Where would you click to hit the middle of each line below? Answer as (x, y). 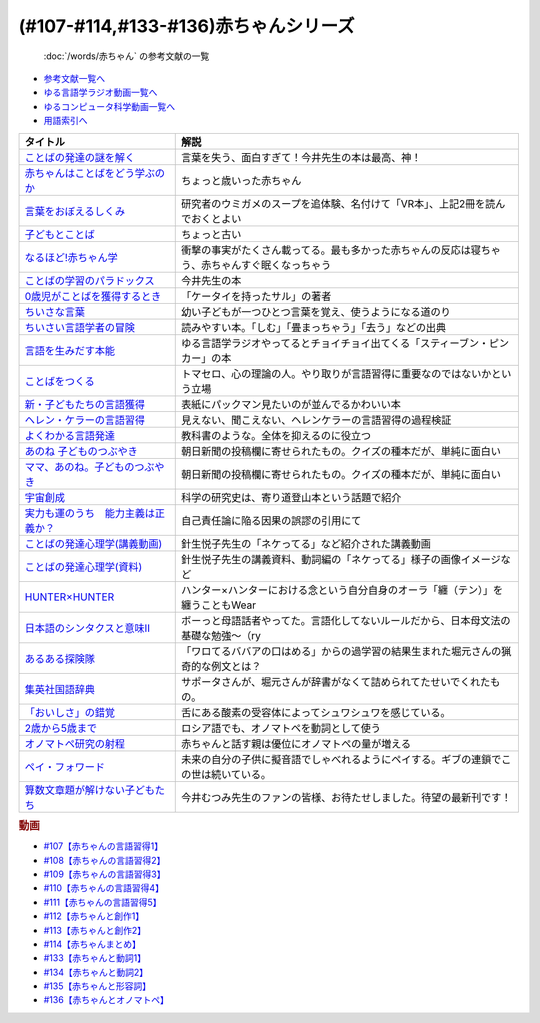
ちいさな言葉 (54, 312)
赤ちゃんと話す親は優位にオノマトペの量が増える (296, 743)
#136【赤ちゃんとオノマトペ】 (106, 1000)
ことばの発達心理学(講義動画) (93, 543)
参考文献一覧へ (74, 78)
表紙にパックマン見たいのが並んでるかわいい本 (291, 404)
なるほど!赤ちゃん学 (71, 257)
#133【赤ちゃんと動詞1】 (95, 958)
